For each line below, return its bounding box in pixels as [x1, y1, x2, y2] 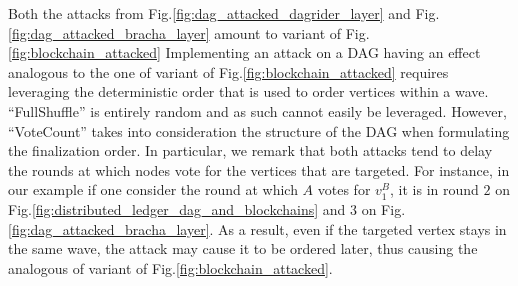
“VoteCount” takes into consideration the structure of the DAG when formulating [8, 120, 510, 141]
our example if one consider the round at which [8, 179, 298, 200]
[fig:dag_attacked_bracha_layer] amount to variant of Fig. [8, 22, 370, 43]
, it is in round [390, 179, 479, 200]
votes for [317, 179, 371, 200]
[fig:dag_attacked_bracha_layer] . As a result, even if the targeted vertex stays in [8, 218, 507, 239]
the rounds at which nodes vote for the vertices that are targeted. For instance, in [8, 159, 510, 180]
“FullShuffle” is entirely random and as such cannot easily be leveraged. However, [8, 100, 507, 121]
